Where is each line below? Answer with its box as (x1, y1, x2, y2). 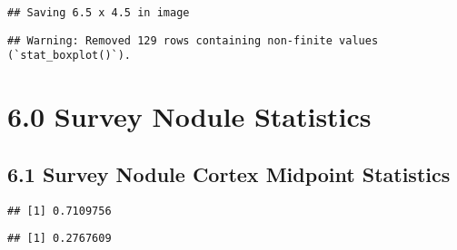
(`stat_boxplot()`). (7, 49, 132, 62)
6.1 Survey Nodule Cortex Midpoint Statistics (7, 159, 451, 187)
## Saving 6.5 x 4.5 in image (7, 6, 190, 19)
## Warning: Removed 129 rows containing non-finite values (7, 34, 379, 47)
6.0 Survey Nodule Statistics (7, 98, 372, 135)
